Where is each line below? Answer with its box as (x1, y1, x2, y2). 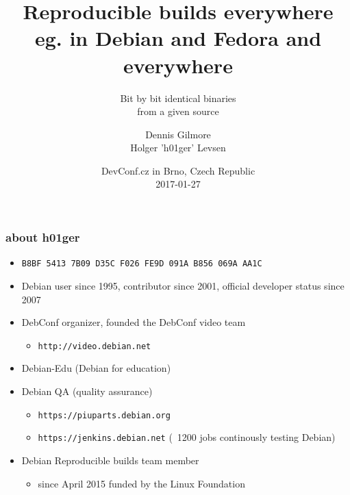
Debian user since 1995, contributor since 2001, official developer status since (21, 279, 345, 293)
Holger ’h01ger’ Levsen (130, 140, 226, 155)
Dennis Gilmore (145, 127, 211, 141)
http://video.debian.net (38, 341, 151, 351)
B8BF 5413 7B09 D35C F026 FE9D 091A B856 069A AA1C (21, 259, 262, 269)
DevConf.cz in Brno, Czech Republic (101, 163, 255, 177)
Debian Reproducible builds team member (21, 453, 199, 467)
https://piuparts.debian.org (38, 410, 171, 420)
